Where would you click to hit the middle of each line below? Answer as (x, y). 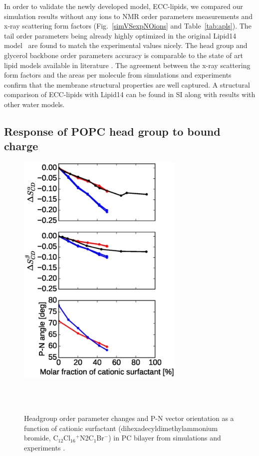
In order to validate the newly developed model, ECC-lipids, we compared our (124, 6)
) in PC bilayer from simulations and (165, 438)
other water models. (34, 104)
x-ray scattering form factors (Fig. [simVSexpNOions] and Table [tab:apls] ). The (128, 26)
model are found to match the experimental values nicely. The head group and (126, 45)
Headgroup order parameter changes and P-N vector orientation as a (129, 418)
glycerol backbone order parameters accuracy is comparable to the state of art (124, 55)
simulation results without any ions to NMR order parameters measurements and (128, 16)
